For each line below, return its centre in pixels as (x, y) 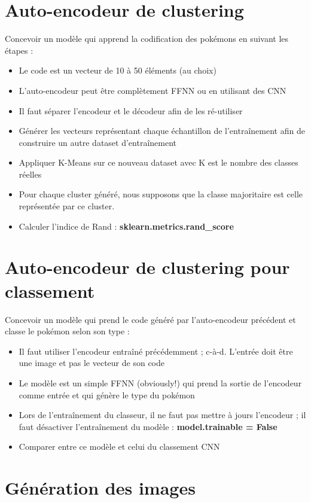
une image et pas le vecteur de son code (92, 363)
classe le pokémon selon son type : (67, 331)
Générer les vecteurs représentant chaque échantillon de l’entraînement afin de (162, 131)
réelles (30, 174)
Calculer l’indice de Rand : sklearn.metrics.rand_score (126, 226)
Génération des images (100, 488)
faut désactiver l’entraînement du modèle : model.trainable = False (148, 426)
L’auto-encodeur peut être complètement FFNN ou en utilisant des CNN (153, 90)
